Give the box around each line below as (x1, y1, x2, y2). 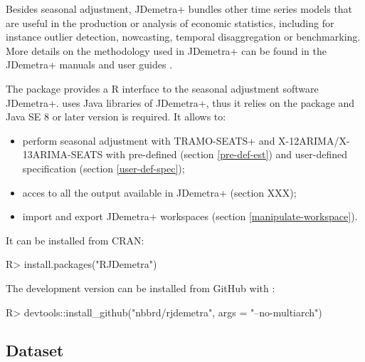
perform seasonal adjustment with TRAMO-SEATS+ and (22, 133, 275, 148)
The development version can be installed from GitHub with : (6, 280, 275, 295)
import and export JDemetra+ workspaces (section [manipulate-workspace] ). (22, 209, 358, 224)
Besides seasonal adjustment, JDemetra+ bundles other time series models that (6, 1, 353, 16)
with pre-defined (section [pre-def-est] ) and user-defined (105, 147, 347, 162)
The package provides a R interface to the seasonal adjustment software (6, 81, 319, 95)
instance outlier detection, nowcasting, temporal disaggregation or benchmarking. (6, 29, 361, 44)
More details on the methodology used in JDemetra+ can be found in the (6, 43, 327, 58)
